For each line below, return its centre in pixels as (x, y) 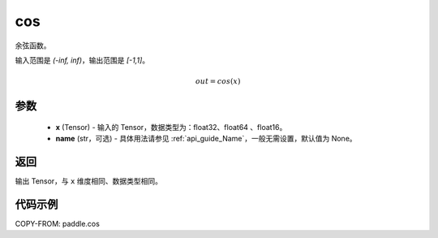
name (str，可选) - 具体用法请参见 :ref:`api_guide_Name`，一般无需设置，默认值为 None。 (206, 139)
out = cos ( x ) (218, 82)
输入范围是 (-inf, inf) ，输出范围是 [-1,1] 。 (82, 60)
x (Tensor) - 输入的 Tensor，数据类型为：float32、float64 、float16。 (171, 127)
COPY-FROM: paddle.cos (58, 223)
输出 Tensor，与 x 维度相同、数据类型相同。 (88, 181)
